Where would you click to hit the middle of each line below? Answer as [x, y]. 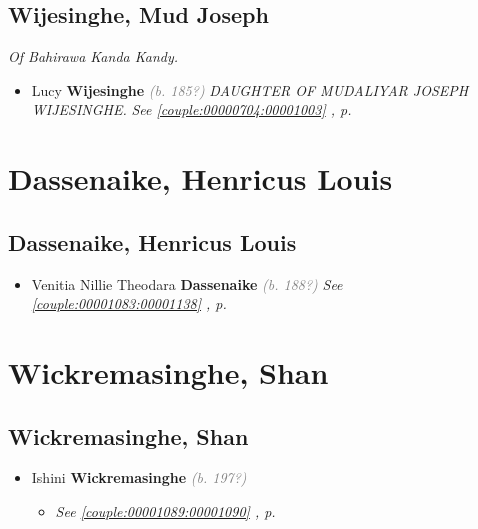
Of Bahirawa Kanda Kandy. [93, 56]
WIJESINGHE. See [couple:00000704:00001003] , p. [191, 109]
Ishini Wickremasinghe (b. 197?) [139, 477]
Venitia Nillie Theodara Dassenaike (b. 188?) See [187, 283]
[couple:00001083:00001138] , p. [129, 303]
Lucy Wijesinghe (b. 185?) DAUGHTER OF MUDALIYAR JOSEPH [250, 89]
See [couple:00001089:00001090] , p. [165, 510]
